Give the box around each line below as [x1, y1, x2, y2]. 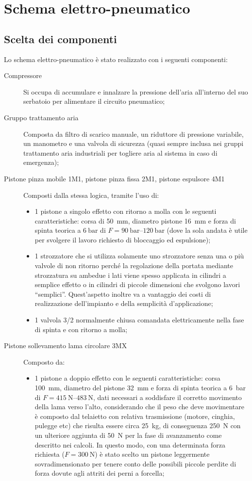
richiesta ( [34, 449, 65, 459]
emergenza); [23, 157, 59, 167]
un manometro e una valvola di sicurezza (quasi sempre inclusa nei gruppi [23, 138, 244, 148]
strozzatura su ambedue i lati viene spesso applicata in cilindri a [34, 270, 226, 280]
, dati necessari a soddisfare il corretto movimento [93, 392, 242, 402]
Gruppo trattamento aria [4, 112, 79, 122]
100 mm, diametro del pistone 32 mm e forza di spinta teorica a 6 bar [34, 383, 246, 393]
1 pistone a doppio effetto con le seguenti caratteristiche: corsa [34, 373, 220, 383]
